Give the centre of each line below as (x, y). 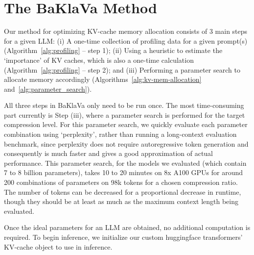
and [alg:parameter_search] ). (48, 89)
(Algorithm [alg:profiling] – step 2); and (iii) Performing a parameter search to (122, 69)
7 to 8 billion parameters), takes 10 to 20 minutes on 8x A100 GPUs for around (124, 172)
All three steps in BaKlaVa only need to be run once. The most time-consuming (124, 105)
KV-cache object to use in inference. (58, 246)
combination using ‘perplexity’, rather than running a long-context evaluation (120, 134)
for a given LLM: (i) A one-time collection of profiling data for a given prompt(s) (126, 40)
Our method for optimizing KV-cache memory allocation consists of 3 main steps (126, 31)
